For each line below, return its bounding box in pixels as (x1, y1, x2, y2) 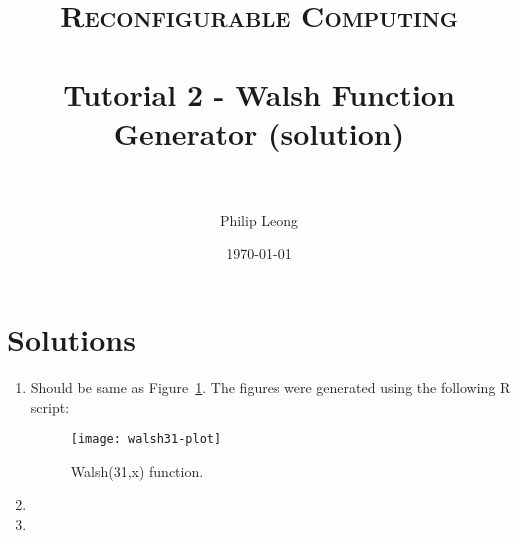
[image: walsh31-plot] (70, 432, 222, 447)
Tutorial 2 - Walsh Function (63, 73, 455, 114)
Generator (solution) (113, 112, 405, 153)
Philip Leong (219, 209, 299, 230)
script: (30, 396, 70, 417)
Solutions (7, 319, 136, 360)
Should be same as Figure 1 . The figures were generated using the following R (30, 377, 511, 397)
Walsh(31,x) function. (70, 460, 204, 481)
